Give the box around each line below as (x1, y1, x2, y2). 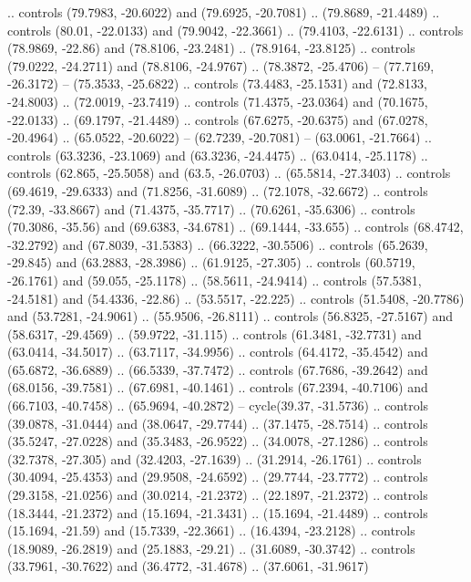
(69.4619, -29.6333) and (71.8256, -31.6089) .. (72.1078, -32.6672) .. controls (7, 181, 428, 200)
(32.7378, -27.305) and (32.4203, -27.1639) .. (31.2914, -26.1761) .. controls (7, 449, 422, 468)
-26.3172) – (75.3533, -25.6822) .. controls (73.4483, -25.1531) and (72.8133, (7, 74, 427, 93)
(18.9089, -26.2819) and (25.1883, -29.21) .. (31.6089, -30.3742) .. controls (7, 538, 415, 557)
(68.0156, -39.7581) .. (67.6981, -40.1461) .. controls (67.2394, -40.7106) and (7, 378, 428, 397)
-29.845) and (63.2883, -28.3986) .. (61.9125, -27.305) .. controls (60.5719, (7, 253, 415, 272)
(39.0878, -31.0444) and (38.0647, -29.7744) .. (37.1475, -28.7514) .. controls (7, 413, 428, 432)
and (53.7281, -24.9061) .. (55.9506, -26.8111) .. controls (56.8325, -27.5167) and (7, 307, 453, 326)
